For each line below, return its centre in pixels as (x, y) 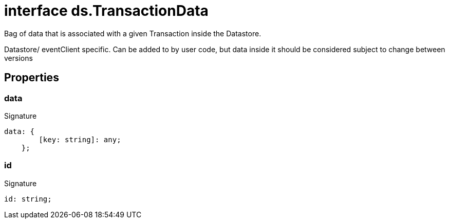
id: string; (28, 199)
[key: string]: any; (80, 139)
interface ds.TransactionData (106, 11)
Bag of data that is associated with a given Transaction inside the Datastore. (133, 33)
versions (18, 58)
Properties (32, 78)
